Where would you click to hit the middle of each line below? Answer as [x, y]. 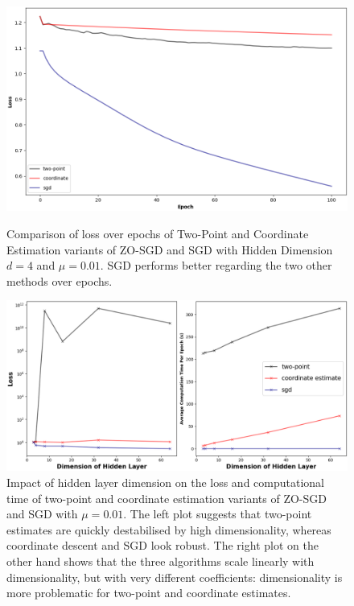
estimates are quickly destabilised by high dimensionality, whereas [169, 529]
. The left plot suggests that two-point [218, 514]
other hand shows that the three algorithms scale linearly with [161, 561]
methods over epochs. [60, 280]
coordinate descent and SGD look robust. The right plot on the [163, 545]
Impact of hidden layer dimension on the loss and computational [166, 482]
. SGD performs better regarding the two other [216, 265]
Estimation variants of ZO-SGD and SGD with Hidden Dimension [170, 249]
